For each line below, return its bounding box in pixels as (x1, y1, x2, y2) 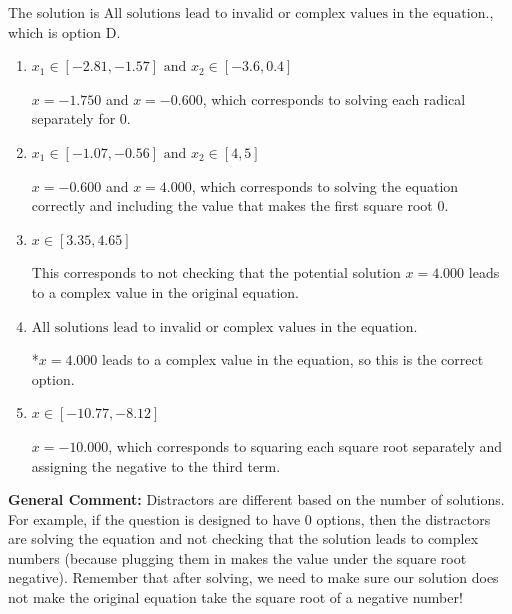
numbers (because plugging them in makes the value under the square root (8, 547, 467, 568)
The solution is (8, 2, 100, 22)
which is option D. (8, 21, 121, 42)
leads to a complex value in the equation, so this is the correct (102, 349, 484, 370)
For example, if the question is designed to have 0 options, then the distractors (8, 508, 491, 529)
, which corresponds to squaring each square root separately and (108, 435, 503, 456)
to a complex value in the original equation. (31, 281, 300, 302)
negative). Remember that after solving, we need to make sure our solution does (8, 567, 499, 588)
